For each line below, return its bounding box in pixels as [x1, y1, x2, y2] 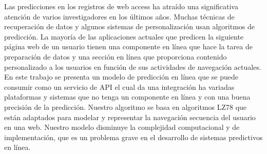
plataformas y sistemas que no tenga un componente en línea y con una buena [4, 91, 251, 102]
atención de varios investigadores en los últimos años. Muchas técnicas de [4, 11, 235, 22]
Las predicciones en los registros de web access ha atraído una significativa [4, 1, 238, 11]
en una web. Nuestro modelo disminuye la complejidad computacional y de [4, 122, 240, 132]
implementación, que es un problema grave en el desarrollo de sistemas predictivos [4, 131, 263, 142]
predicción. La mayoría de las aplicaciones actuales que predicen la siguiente [4, 31, 244, 42]
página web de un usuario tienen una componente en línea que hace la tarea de [4, 41, 253, 52]
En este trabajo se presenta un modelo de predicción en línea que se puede [4, 71, 238, 82]
